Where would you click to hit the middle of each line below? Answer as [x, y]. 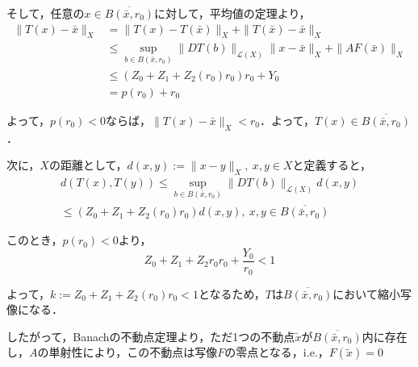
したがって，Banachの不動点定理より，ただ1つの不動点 [151, 336]
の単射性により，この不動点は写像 [127, 352]
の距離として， [88, 165]
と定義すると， [332, 165]
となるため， [232, 293]
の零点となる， [264, 352]
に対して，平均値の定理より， [232, 13]
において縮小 [366, 293]
